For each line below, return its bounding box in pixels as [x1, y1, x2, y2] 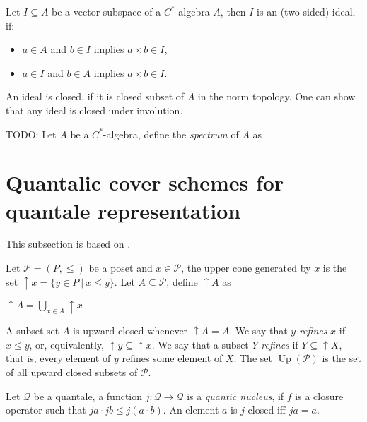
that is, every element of [6, 351, 111, 366]
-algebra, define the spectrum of [103, 126, 239, 141]
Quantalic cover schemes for [6, 168, 284, 197]
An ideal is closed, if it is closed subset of [6, 89, 185, 104]
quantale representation [6, 195, 241, 224]
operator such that [6, 402, 86, 417]
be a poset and [88, 260, 153, 275]
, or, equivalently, [29, 337, 104, 351]
